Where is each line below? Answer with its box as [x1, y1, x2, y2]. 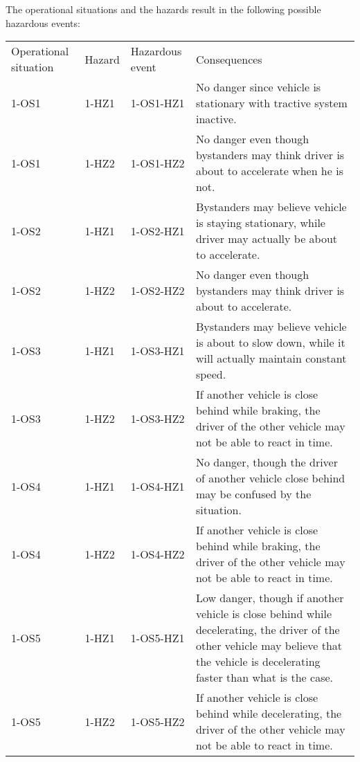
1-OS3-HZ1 [130, 342, 185, 359]
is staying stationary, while [195, 215, 325, 231]
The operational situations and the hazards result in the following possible [6, 2, 321, 16]
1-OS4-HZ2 [130, 545, 185, 562]
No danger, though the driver [195, 454, 338, 471]
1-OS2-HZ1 [130, 222, 185, 239]
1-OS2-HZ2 [130, 282, 185, 299]
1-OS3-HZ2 [130, 410, 185, 426]
